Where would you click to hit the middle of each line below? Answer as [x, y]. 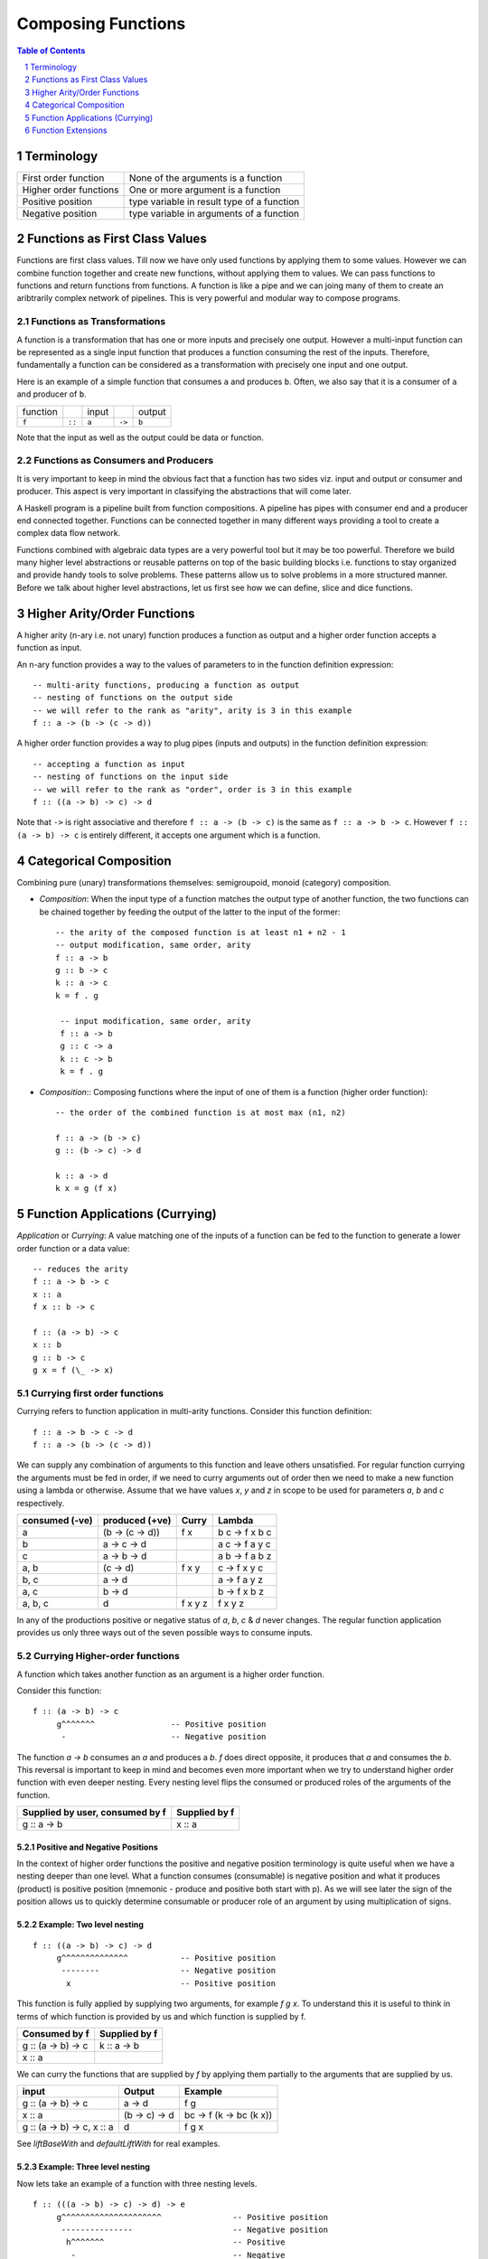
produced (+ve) [137, 1521]
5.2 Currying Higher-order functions [98, 1656]
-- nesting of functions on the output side [133, 698]
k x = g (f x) [86, 1189]
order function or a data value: [73, 1248]
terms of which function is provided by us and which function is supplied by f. [161, 2016]
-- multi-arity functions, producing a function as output [166, 685]
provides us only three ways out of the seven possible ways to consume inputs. [165, 1633]
